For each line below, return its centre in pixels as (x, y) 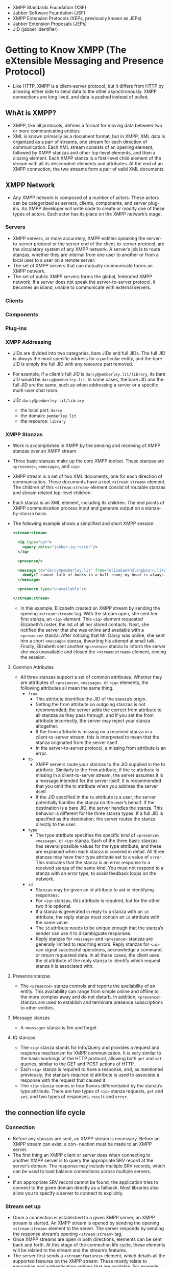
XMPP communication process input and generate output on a (78, 508)
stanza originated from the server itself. (77, 742)
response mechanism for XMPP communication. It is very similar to (91, 1053)
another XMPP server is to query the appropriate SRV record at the (83, 1160)
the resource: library (43, 421)
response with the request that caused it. (64, 1080)
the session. (33, 657)
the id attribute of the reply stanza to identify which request (98, 960)
